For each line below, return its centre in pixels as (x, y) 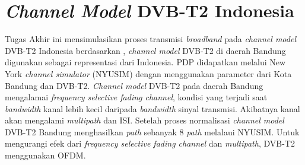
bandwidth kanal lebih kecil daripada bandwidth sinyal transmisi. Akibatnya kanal (152, 108)
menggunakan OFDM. (45, 155)
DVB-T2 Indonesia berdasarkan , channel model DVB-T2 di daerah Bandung (145, 50)
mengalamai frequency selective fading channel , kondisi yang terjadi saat (136, 97)
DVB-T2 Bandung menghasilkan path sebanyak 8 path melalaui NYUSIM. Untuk (152, 131)
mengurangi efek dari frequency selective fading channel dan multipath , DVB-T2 (150, 143)
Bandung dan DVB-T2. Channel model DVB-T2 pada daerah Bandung (134, 85)
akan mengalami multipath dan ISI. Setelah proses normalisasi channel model (144, 120)
